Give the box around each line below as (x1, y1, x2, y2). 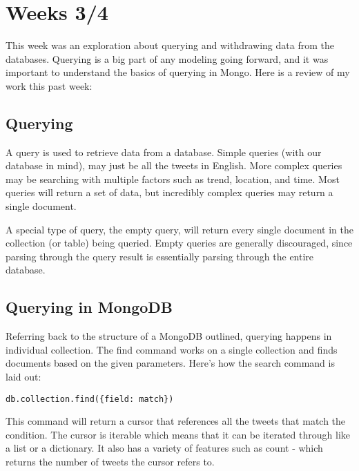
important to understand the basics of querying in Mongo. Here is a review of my (6, 65, 350, 79)
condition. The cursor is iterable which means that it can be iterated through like (6, 427, 350, 441)
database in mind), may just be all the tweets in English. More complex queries (6, 158, 342, 173)
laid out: (6, 369, 41, 384)
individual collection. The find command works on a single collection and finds (6, 342, 338, 356)
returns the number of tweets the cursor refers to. (6, 454, 215, 469)
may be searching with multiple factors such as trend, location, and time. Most (6, 171, 340, 186)
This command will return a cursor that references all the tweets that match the (6, 414, 346, 428)
